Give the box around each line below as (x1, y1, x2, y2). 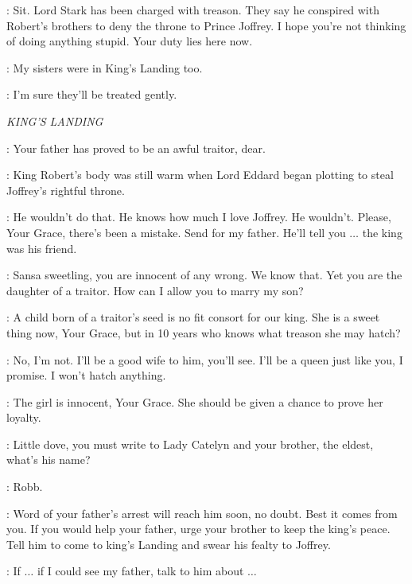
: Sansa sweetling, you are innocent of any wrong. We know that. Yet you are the (6, 267, 402, 283)
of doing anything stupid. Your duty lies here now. (6, 33, 253, 49)
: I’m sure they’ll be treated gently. (6, 86, 177, 103)
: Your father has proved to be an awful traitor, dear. (6, 139, 266, 156)
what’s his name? (6, 451, 91, 468)
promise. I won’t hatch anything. (6, 367, 166, 383)
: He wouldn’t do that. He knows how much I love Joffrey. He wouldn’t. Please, (6, 208, 391, 225)
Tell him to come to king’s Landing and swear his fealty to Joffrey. (6, 535, 331, 552)
